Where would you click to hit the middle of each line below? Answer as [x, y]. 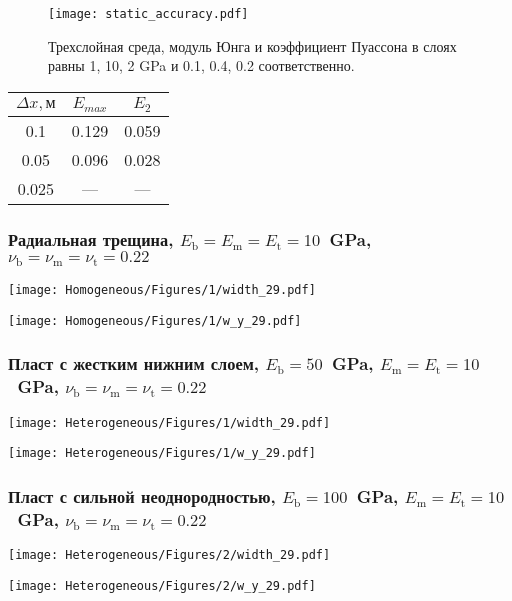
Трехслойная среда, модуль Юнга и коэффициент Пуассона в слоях [252, 45]
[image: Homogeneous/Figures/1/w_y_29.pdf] [155, 320]
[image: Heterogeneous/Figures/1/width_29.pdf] [169, 422]
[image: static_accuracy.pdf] [148, 14]
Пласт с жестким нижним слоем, [134, 363]
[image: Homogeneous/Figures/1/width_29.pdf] [162, 290]
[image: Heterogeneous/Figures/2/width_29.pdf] [169, 555]
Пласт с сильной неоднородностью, [142, 495]
